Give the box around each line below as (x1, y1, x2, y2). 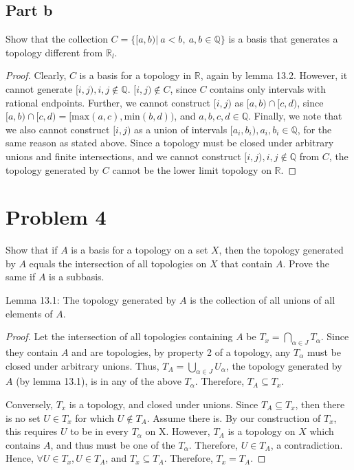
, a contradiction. (270, 437, 343, 451)
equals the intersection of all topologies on (29, 256, 207, 270)
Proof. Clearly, (5, 68, 67, 82)
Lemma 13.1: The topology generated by (5, 293, 177, 307)
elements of (5, 306, 53, 320)
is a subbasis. (49, 269, 104, 284)
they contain (5, 345, 58, 359)
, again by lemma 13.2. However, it (200, 68, 348, 82)
